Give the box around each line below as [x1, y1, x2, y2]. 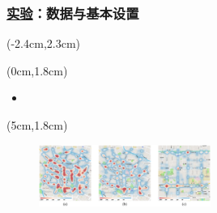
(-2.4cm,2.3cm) [6, 35, 80, 52]
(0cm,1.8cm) [6, 62, 68, 79]
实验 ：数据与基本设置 [6, 2, 139, 23]
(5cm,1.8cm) [6, 117, 68, 133]
